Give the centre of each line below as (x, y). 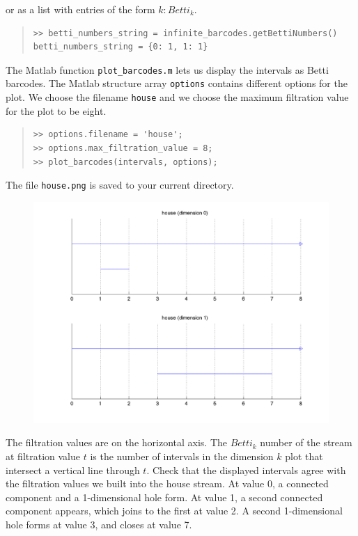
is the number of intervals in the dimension (182, 456)
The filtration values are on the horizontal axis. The (116, 442)
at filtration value (43, 456)
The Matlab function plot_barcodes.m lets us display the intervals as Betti (167, 69)
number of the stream (306, 442)
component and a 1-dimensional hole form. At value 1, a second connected (164, 497)
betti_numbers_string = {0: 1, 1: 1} (120, 47)
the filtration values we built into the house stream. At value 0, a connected (167, 483)
